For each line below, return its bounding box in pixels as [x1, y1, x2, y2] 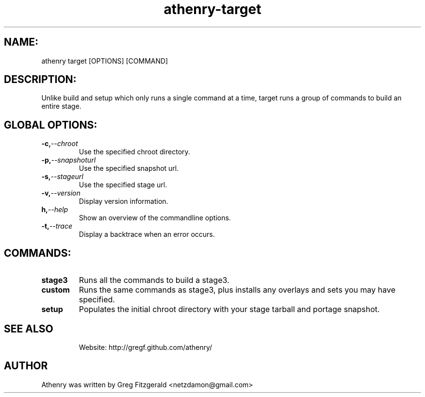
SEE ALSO [4, 322, 53, 335]
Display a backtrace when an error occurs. [79, 230, 215, 239]
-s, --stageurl [41, 172, 83, 181]
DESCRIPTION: [4, 73, 77, 86]
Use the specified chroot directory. [79, 148, 190, 156]
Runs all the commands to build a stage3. [79, 275, 229, 285]
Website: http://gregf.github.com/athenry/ [79, 343, 212, 351]
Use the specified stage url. [79, 181, 167, 189]
